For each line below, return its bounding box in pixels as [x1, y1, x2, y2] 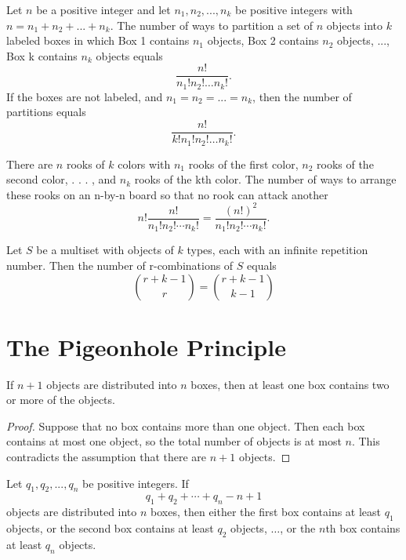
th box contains [325, 520, 401, 536]
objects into [326, 16, 383, 33]
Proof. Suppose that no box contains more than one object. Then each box [6, 417, 365, 434]
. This [351, 433, 380, 449]
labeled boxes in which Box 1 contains [6, 32, 190, 49]
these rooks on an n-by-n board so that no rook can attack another [6, 186, 328, 202]
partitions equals [6, 104, 86, 120]
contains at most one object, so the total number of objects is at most [6, 433, 342, 449]
